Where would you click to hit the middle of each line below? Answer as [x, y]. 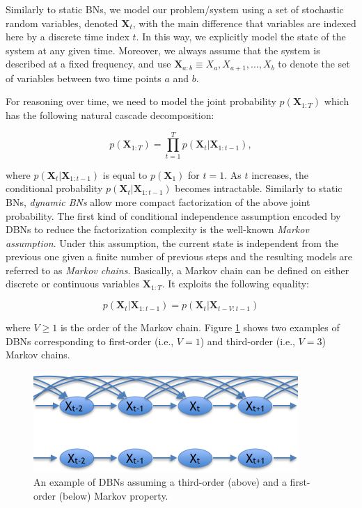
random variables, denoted [62, 23]
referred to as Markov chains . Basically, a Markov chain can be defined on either [178, 270]
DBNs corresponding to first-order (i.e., [90, 341]
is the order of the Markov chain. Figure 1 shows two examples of [200, 327]
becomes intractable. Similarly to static [259, 188]
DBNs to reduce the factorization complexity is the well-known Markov [157, 229]
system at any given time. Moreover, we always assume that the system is [163, 50]
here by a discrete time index [68, 37]
